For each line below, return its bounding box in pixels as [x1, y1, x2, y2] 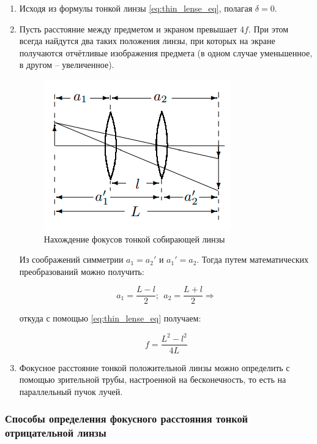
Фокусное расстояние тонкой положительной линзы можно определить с [19, 361, 290, 374]
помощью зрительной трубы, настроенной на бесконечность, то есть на [19, 373, 286, 386]
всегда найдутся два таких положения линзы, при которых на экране [19, 34, 275, 47]
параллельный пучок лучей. [19, 385, 123, 397]
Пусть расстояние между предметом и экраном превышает [19, 22, 237, 35]
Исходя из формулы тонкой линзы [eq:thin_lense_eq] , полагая [19, 2, 253, 14]
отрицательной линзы [5, 425, 106, 440]
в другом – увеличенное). [19, 58, 114, 71]
